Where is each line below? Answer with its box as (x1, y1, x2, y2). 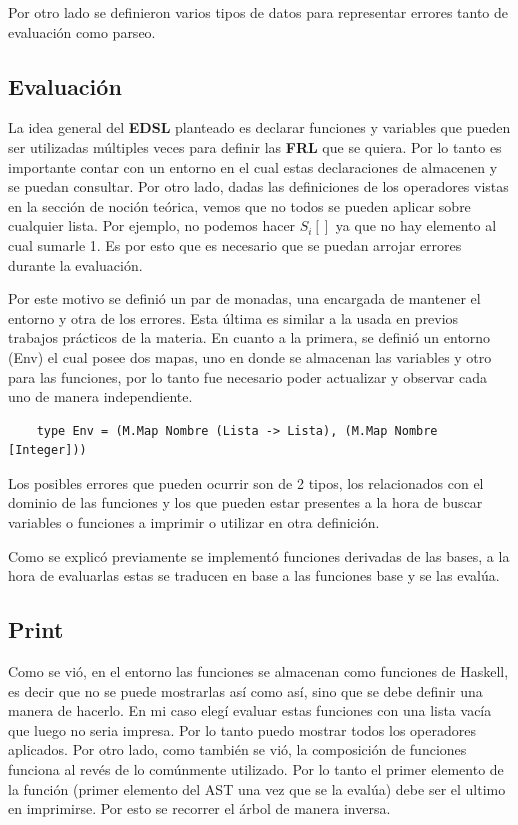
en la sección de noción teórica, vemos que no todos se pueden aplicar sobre (8, 195, 471, 216)
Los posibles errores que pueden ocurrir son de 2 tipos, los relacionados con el (8, 472, 484, 493)
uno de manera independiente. (8, 386, 193, 407)
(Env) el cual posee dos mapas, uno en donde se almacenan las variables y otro (8, 346, 492, 367)
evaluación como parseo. (8, 21, 156, 42)
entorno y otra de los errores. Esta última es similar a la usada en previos (8, 307, 459, 328)
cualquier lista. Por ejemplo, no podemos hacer (8, 215, 296, 236)
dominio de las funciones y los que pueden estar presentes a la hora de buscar (8, 492, 483, 513)
